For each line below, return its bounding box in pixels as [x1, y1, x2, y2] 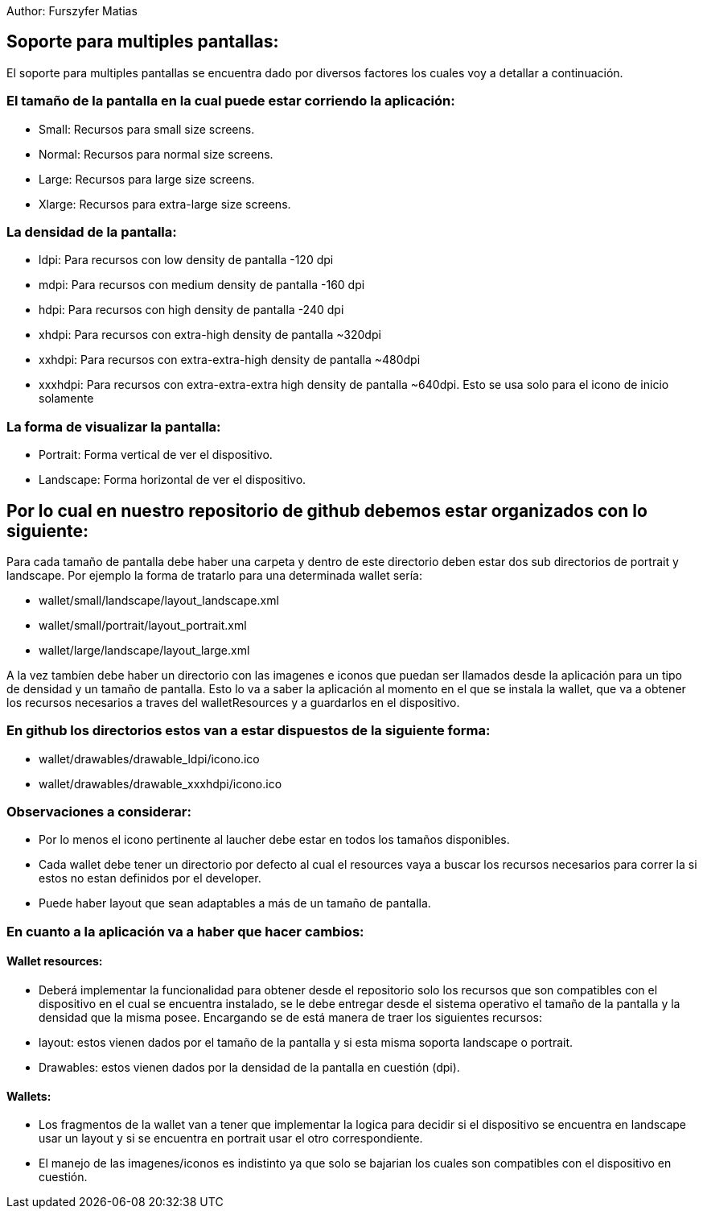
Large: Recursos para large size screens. [39, 172, 255, 186]
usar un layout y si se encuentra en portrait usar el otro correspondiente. [39, 1131, 423, 1146]
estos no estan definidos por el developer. [39, 871, 261, 886]
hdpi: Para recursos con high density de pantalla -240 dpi [39, 303, 344, 317]
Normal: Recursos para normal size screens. [39, 147, 273, 161]
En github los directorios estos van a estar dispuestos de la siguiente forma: [6, 722, 491, 739]
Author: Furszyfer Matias [6, 4, 138, 18]
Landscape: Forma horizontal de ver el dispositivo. [39, 473, 306, 487]
